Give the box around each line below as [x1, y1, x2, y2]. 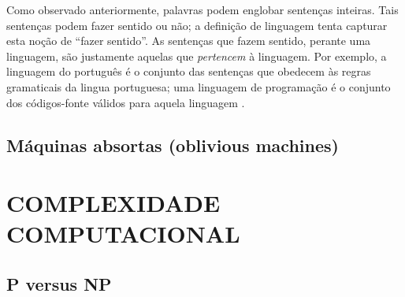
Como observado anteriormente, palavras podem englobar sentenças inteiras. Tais [6, 2, 399, 17]
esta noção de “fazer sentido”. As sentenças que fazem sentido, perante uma [6, 32, 371, 49]
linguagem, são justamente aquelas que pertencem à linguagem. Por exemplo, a [6, 47, 387, 64]
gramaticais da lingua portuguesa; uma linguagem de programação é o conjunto [6, 78, 391, 95]
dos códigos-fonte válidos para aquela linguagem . [6, 94, 245, 110]
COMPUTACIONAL [6, 217, 240, 250]
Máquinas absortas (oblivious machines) [6, 132, 339, 157]
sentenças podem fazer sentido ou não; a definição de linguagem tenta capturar [6, 17, 388, 33]
